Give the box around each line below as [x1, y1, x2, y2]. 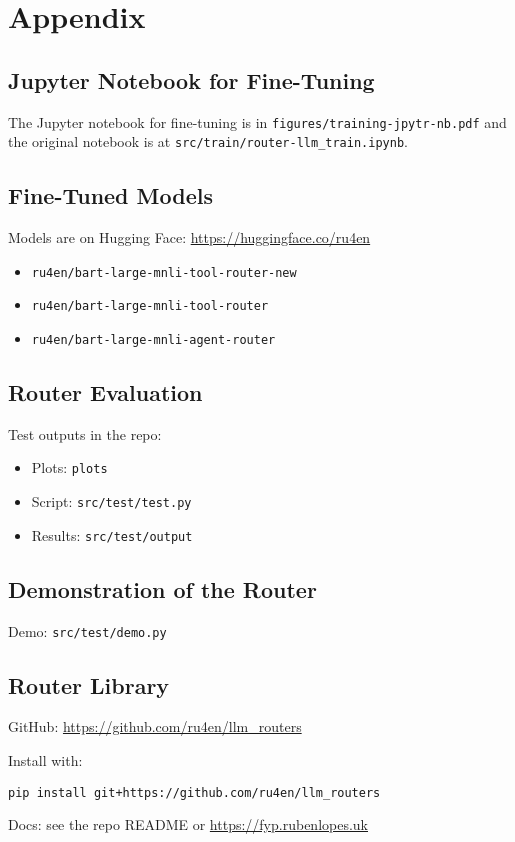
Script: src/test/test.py [31, 491, 192, 512]
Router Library [8, 669, 170, 700]
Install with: [8, 750, 83, 771]
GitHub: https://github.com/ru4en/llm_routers [8, 716, 302, 737]
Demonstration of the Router [8, 573, 317, 604]
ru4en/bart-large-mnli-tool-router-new [31, 265, 297, 280]
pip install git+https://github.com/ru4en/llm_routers [8, 785, 381, 800]
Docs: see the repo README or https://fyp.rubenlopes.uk [8, 814, 369, 835]
